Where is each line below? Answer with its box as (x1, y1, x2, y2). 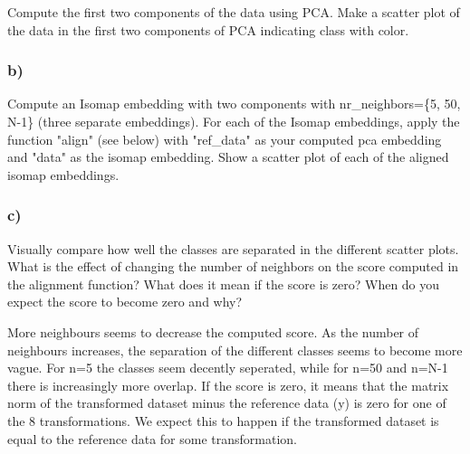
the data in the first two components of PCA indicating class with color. (7, 20, 409, 39)
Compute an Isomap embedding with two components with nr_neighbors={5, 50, (7, 94, 461, 113)
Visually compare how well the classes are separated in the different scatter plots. (7, 239, 459, 258)
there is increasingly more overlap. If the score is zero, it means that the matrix (7, 375, 449, 394)
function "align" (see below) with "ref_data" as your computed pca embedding (7, 129, 442, 148)
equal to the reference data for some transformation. (7, 429, 298, 448)
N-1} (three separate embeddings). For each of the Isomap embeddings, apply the (7, 112, 460, 130)
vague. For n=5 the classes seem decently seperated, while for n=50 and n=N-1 (7, 358, 448, 377)
